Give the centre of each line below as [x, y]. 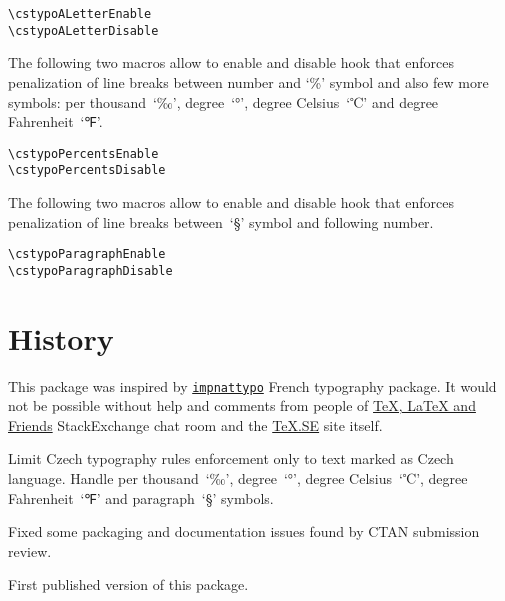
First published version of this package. [128, 584]
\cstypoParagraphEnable [87, 254]
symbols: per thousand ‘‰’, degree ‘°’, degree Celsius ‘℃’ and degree [223, 101]
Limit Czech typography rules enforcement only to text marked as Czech [231, 458]
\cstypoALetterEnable [80, 14]
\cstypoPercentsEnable [83, 153]
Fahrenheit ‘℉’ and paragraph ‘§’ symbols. [141, 497]
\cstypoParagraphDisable [90, 270]
